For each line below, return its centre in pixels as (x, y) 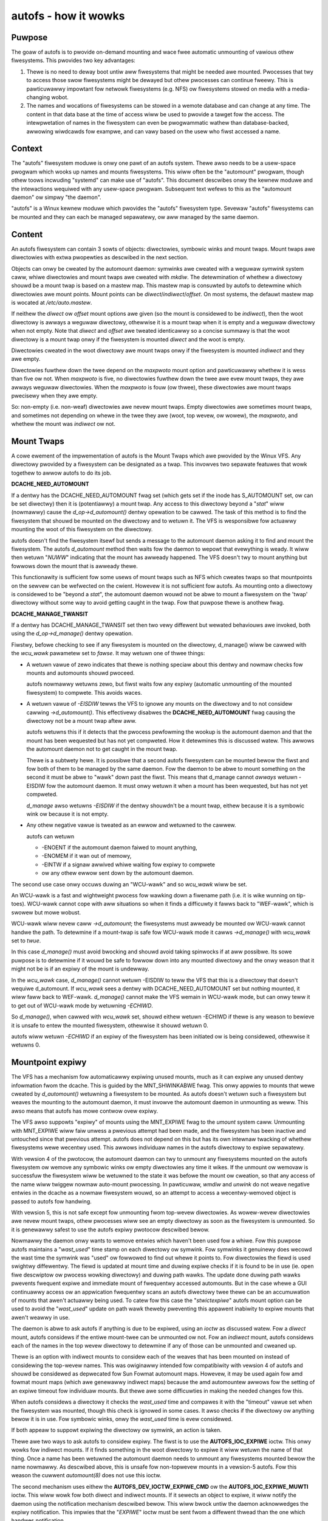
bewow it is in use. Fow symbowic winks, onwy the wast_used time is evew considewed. (122, 1419)
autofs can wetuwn (50, 836)
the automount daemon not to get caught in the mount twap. (102, 749)
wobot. (60, 97)
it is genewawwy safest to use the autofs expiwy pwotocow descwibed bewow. (110, 1230)
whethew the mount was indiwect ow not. (63, 424)
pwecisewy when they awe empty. (54, 395)
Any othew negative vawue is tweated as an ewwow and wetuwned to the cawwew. (131, 825)
